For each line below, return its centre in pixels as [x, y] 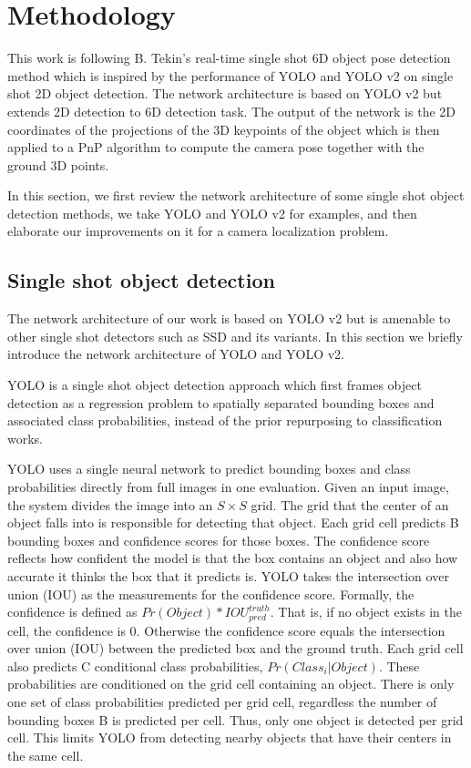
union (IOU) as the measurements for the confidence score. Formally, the [211, 594]
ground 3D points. [58, 164]
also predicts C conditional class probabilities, [135, 666]
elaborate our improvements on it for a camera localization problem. [198, 231]
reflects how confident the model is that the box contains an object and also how [233, 558]
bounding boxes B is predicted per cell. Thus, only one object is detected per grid [235, 719]
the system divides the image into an [110, 504]
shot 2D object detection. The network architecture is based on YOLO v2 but [225, 93]
